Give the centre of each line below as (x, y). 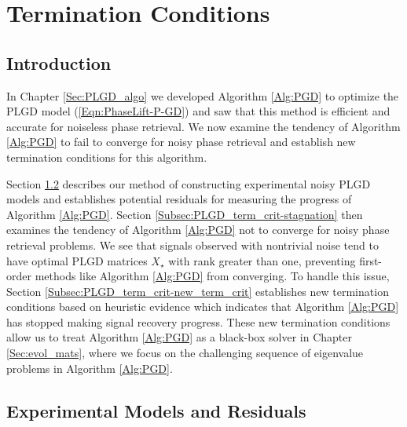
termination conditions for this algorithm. (107, 157)
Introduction (59, 62)
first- (371, 260)
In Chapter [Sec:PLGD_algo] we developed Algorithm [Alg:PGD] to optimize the (203, 95)
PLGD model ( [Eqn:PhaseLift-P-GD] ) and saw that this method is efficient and (198, 111)
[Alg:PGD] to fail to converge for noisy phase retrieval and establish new (181, 142)
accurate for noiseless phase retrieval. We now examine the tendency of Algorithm (203, 126)
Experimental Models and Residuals (156, 410)
